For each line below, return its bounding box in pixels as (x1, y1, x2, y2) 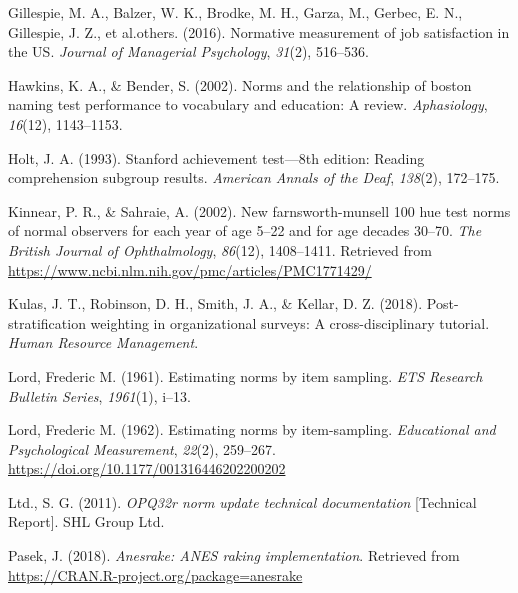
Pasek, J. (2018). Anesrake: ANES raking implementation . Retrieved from (8, 545, 460, 566)
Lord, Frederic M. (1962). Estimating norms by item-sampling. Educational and (8, 419, 496, 440)
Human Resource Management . (8, 332, 199, 353)
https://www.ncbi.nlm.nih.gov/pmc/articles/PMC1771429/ (8, 259, 372, 280)
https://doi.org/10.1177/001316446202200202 (8, 458, 286, 479)
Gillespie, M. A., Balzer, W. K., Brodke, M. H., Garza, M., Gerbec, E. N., (8, 2, 463, 22)
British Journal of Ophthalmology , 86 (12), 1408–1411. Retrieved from (8, 239, 432, 260)
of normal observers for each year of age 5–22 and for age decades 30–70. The (8, 220, 482, 241)
